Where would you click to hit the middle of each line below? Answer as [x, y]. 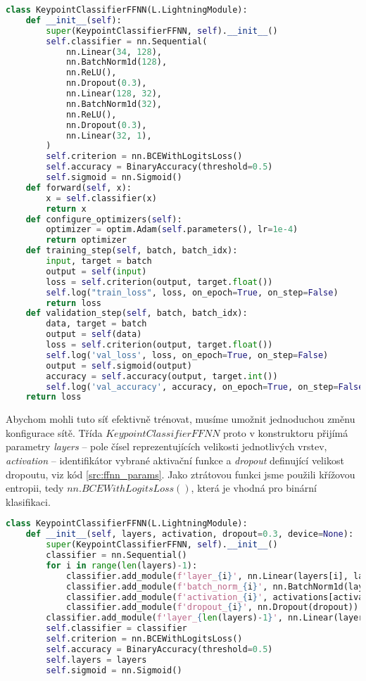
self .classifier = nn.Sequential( [127, 41]
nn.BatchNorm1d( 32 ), [114, 104]
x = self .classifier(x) [101, 198]
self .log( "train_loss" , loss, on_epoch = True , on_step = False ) [192, 292]
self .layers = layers [96, 660]
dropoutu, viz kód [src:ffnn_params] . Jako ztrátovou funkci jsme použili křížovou [181, 474]
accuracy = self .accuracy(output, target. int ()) [162, 376]
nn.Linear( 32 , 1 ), [109, 135]
